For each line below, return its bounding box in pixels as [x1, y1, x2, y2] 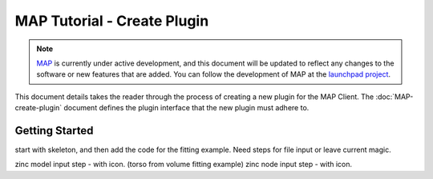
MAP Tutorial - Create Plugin [14, 12, 209, 30]
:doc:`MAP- [375, 92, 414, 101]
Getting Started [14, 124, 94, 137]
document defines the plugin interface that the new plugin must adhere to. [63, 103, 310, 113]
